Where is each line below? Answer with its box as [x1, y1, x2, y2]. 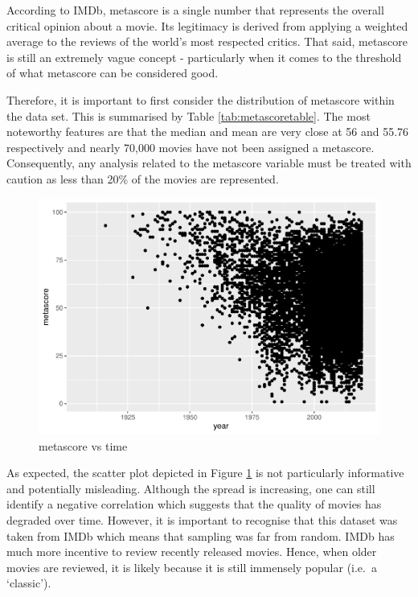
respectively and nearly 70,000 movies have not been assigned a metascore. [6, 138, 375, 155]
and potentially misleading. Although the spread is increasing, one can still [6, 480, 375, 496]
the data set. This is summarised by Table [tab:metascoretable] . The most [6, 107, 371, 124]
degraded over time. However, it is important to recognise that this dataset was [6, 512, 398, 529]
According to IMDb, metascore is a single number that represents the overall [6, 2, 384, 18]
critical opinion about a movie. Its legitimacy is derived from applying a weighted [6, 17, 408, 34]
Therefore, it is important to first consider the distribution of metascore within [6, 91, 395, 108]
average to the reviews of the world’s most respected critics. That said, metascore [6, 33, 408, 50]
